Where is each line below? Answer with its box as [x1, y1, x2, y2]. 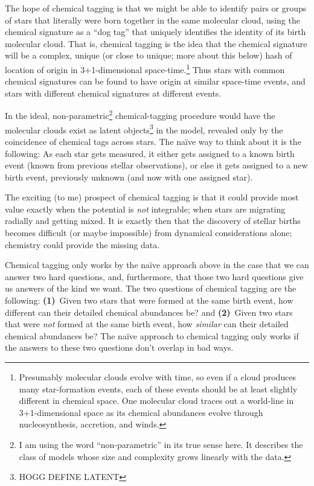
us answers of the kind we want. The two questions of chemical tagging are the [5, 282, 296, 295]
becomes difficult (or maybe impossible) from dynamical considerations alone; [5, 226, 292, 239]
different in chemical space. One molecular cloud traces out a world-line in [19, 394, 294, 407]
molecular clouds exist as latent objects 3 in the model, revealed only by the [5, 121, 283, 136]
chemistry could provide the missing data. [5, 238, 160, 251]
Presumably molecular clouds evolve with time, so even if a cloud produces [19, 371, 296, 383]
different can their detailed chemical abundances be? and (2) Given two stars [5, 305, 293, 318]
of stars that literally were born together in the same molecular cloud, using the [5, 13, 300, 26]
